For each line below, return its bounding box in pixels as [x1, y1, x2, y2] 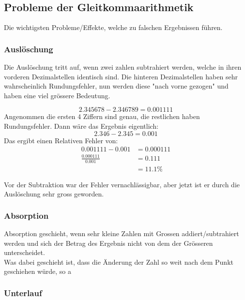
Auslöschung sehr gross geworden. [4, 189, 104, 199]
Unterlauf [4, 286, 42, 299]
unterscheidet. [4, 247, 45, 257]
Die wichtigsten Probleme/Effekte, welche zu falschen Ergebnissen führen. [4, 22, 223, 32]
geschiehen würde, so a [4, 266, 72, 276]
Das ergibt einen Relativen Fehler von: [4, 135, 118, 145]
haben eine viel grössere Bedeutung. [4, 90, 110, 100]
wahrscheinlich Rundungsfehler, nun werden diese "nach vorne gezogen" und [4, 81, 229, 91]
